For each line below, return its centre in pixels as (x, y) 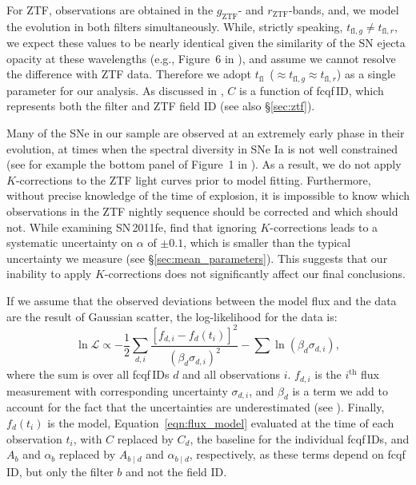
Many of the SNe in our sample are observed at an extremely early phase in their (206, 133)
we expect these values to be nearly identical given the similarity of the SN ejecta (206, 43)
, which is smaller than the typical (267, 242)
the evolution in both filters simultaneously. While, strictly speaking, (175, 26)
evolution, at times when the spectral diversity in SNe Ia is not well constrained (202, 148)
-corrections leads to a (324, 227)
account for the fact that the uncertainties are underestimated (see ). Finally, (196, 407)
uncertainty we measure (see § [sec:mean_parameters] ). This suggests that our (197, 258)
